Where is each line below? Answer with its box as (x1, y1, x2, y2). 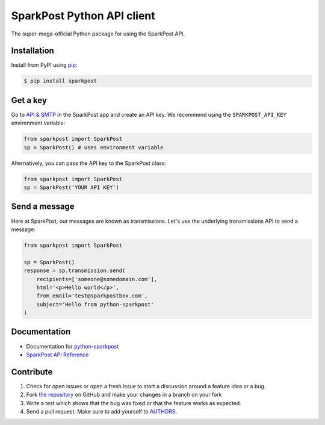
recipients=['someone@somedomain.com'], (36, 276, 158, 282)
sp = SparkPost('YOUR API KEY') (23, 184, 120, 191)
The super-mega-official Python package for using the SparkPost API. (11, 30, 185, 37)
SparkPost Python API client (11, 9, 156, 22)
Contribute (11, 367, 53, 377)
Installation (11, 46, 54, 56)
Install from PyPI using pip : (11, 61, 78, 69)
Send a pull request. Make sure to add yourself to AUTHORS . (26, 408, 178, 415)
